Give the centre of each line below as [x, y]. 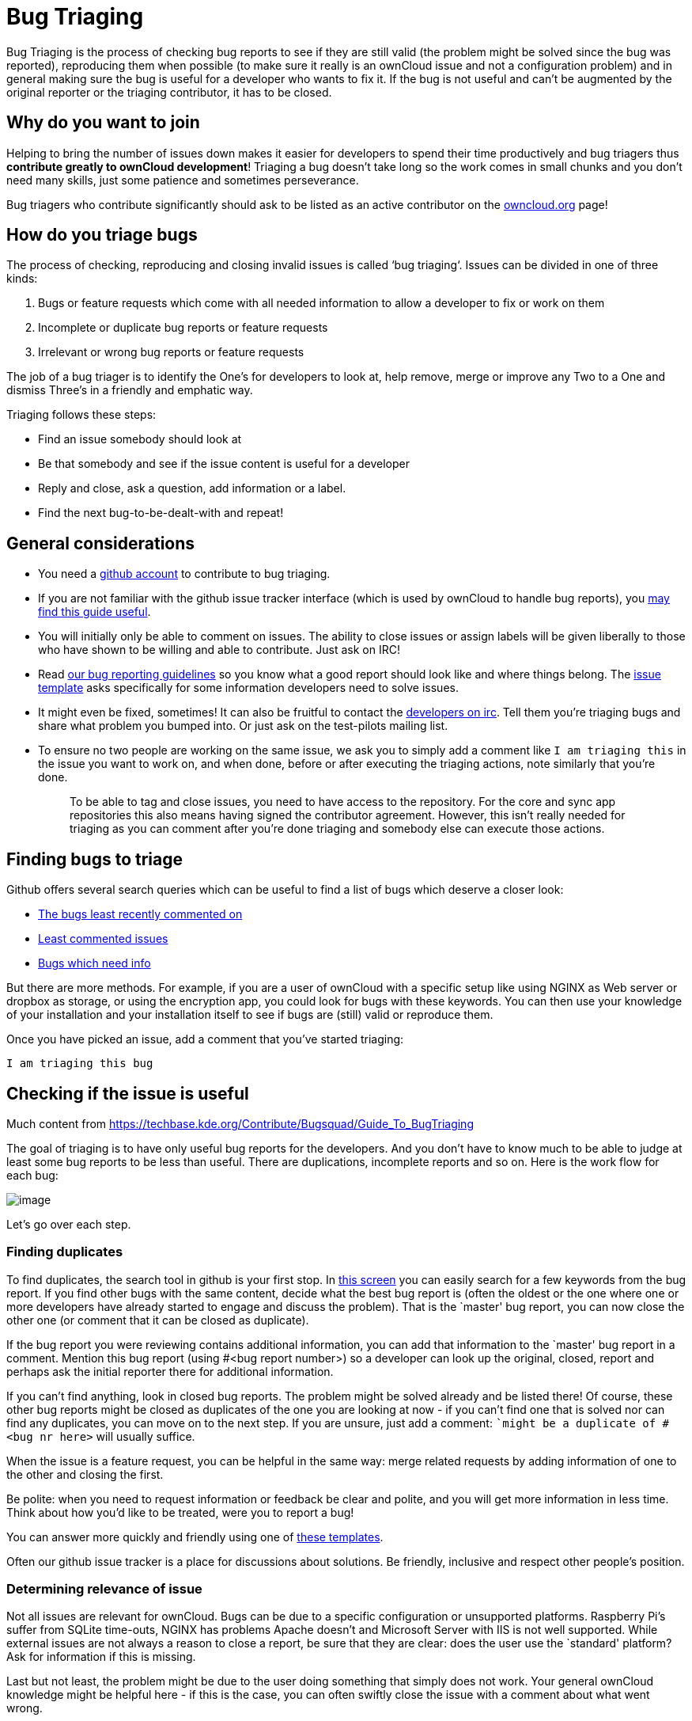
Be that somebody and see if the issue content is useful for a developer [224, 464]
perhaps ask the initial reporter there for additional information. [170, 1371]
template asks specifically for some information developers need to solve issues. [248, 688]
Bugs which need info [95, 963]
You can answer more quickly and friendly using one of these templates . [195, 1537]
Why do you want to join [103, 123]
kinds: [22, 279]
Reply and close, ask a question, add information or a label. [192, 488]
